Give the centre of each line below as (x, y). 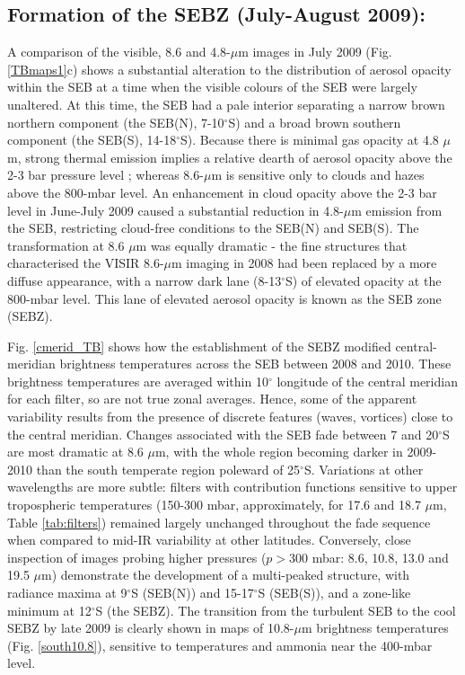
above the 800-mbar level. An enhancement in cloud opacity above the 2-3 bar (222, 192)
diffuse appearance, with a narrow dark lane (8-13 (145, 280)
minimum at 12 (49, 610)
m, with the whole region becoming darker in (279, 452)
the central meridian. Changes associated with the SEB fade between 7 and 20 (223, 434)
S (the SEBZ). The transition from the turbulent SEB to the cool (276, 610)
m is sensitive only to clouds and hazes (318, 175)
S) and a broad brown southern (315, 122)
